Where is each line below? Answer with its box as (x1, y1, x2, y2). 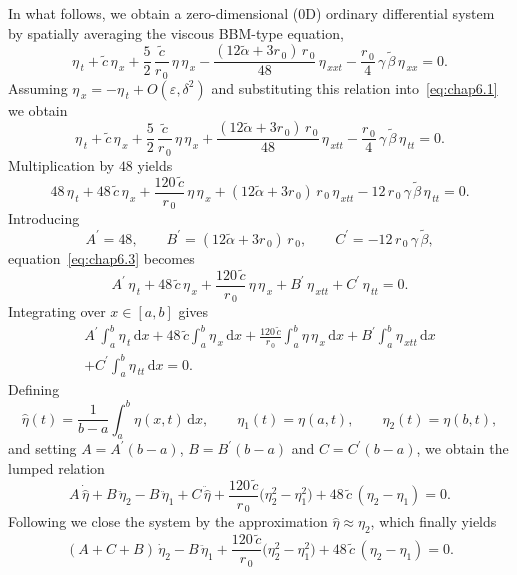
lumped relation (8, 457, 105, 478)
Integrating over (8, 301, 106, 322)
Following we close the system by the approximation (8, 511, 328, 532)
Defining (8, 379, 60, 400)
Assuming (8, 77, 68, 98)
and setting (8, 438, 77, 459)
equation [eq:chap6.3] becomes (8, 247, 195, 268)
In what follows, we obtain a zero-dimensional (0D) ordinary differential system (8, 3, 495, 23)
